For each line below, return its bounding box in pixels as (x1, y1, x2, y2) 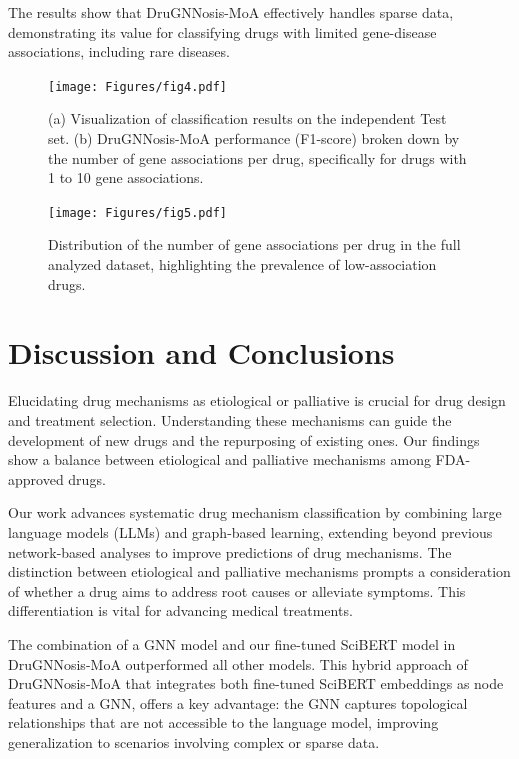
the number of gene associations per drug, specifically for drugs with (48, 147, 467, 168)
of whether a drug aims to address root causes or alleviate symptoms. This (8, 580, 466, 601)
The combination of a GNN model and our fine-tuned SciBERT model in (8, 633, 456, 654)
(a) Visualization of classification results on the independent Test (48, 108, 447, 129)
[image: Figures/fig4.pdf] (48, 79, 227, 94)
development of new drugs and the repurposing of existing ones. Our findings (8, 429, 480, 450)
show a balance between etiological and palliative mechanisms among (8, 449, 431, 470)
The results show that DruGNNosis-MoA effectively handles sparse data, (8, 2, 454, 22)
